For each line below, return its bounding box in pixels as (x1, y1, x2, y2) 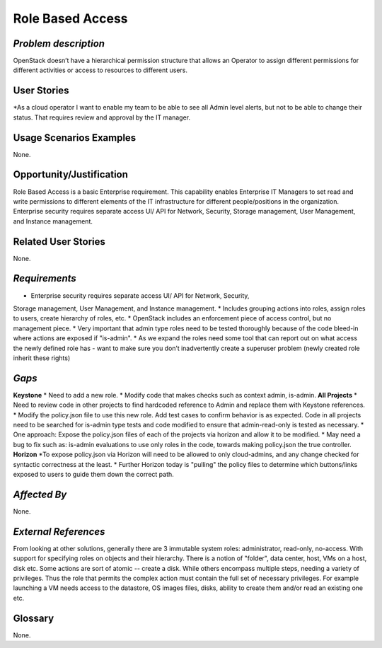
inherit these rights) (13, 354, 71, 362)
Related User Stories (13, 236, 106, 248)
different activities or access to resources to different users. (13, 66, 187, 74)
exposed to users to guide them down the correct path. (13, 470, 175, 478)
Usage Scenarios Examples (13, 132, 137, 144)
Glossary (13, 612, 54, 624)
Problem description (13, 37, 105, 50)
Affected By (13, 488, 67, 500)
